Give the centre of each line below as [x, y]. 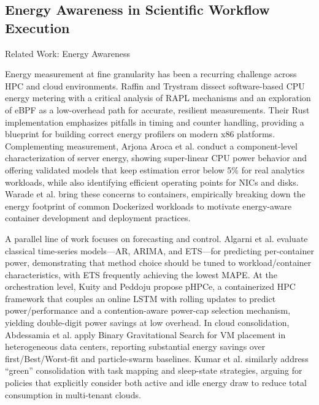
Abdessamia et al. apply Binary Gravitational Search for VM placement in [145, 334]
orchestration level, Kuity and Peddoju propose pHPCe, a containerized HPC [150, 286]
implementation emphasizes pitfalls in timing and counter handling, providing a [155, 122]
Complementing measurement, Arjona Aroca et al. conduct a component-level [151, 146]
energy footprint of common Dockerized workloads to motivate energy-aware [148, 206]
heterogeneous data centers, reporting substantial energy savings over [135, 346]
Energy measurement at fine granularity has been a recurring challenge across [151, 74]
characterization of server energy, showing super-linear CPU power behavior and [156, 158]
